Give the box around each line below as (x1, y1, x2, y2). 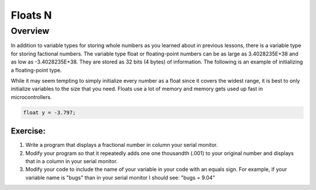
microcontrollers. (11, 93, 52, 100)
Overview (11, 26, 50, 36)
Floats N (11, 9, 52, 22)
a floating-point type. (11, 66, 62, 73)
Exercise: (11, 126, 46, 136)
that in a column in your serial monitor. (25, 158, 118, 164)
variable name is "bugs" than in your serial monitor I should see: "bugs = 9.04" (25, 174, 215, 181)
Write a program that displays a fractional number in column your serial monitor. (25, 142, 218, 149)
